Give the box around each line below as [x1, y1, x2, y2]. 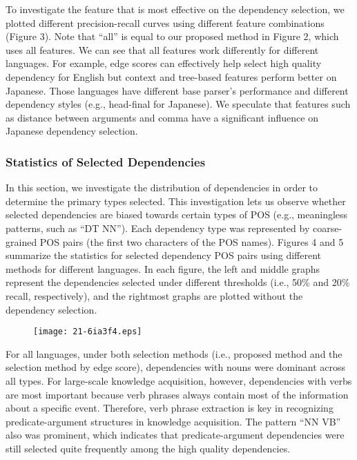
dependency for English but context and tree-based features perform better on [6, 69, 337, 84]
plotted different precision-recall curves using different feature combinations [6, 15, 325, 30]
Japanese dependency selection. [6, 124, 138, 138]
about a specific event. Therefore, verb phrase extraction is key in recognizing [6, 401, 334, 415]
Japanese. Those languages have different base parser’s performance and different [6, 83, 349, 97]
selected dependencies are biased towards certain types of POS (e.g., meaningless [6, 207, 348, 222]
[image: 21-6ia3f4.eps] [33, 327, 142, 337]
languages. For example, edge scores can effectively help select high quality [6, 56, 322, 70]
